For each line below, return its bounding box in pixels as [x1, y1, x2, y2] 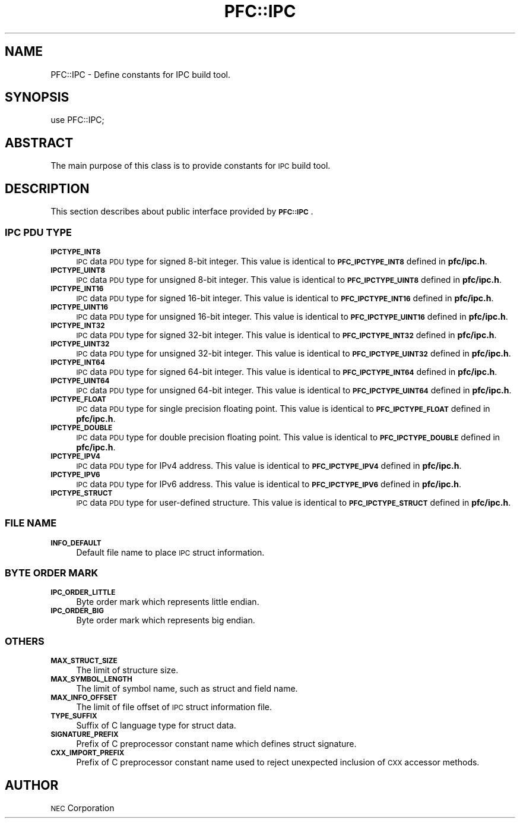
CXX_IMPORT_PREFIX [50, 749, 125, 758]
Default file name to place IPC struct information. [76, 547, 265, 557]
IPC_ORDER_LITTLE [50, 588, 116, 597]
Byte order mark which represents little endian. [76, 597, 259, 607]
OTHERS [5, 635, 45, 647]
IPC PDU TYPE [5, 226, 72, 238]
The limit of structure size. [76, 665, 179, 676]
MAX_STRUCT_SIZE [50, 657, 118, 666]
